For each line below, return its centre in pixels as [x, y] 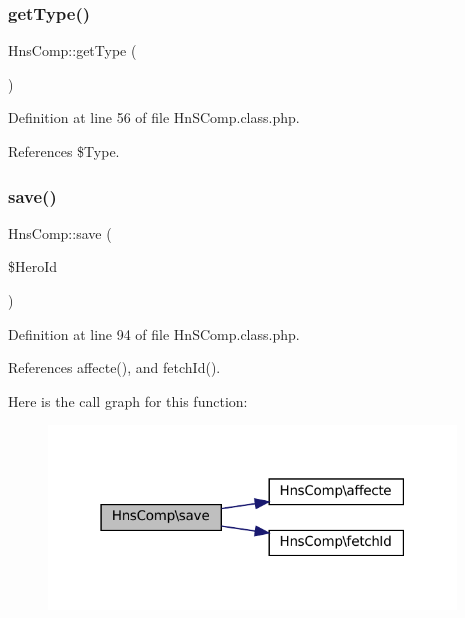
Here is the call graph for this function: [128, 400]
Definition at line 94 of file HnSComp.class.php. [154, 333]
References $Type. [64, 151]
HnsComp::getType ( [72, 50]
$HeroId [33, 266]
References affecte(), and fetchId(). [114, 367]
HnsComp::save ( [60, 232]
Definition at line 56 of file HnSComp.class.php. [154, 117]
